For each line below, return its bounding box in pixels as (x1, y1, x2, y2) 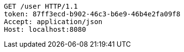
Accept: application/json (4, 18, 103, 26)
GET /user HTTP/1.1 (4, 2, 78, 10)
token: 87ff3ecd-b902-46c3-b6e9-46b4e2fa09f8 (4, 10, 181, 18)
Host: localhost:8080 (4, 26, 86, 33)
